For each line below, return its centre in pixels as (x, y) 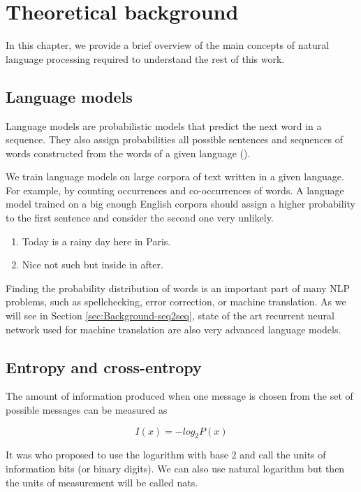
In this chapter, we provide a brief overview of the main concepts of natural (168, 45)
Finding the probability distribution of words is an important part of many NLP (178, 288)
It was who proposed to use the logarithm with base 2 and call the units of (166, 455)
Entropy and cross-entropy (104, 367)
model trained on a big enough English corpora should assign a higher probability (180, 204)
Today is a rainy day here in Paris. (96, 241)
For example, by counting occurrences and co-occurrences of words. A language (175, 190)
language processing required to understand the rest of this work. (145, 58)
